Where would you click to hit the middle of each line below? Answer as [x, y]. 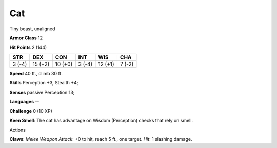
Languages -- [24, 101]
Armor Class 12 [26, 38]
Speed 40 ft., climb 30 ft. [36, 73]
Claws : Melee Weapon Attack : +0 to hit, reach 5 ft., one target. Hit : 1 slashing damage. [101, 139]
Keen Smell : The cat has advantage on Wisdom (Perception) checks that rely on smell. [101, 120]
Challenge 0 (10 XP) [31, 111]
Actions [17, 130]
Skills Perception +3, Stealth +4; [44, 83]
